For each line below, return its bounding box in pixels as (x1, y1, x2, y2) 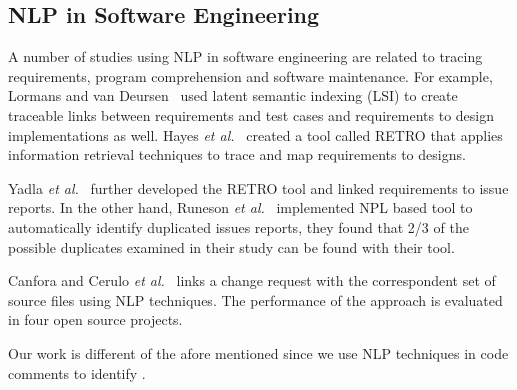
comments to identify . (8, 362, 146, 383)
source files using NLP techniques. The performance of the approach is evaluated (8, 289, 503, 310)
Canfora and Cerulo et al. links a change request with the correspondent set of (8, 270, 496, 291)
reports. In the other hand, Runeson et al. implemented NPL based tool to (8, 197, 473, 218)
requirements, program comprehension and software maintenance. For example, (8, 65, 493, 86)
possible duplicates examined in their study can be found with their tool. (8, 236, 455, 257)
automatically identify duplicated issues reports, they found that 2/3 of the (8, 216, 469, 237)
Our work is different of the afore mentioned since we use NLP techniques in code (8, 342, 509, 363)
